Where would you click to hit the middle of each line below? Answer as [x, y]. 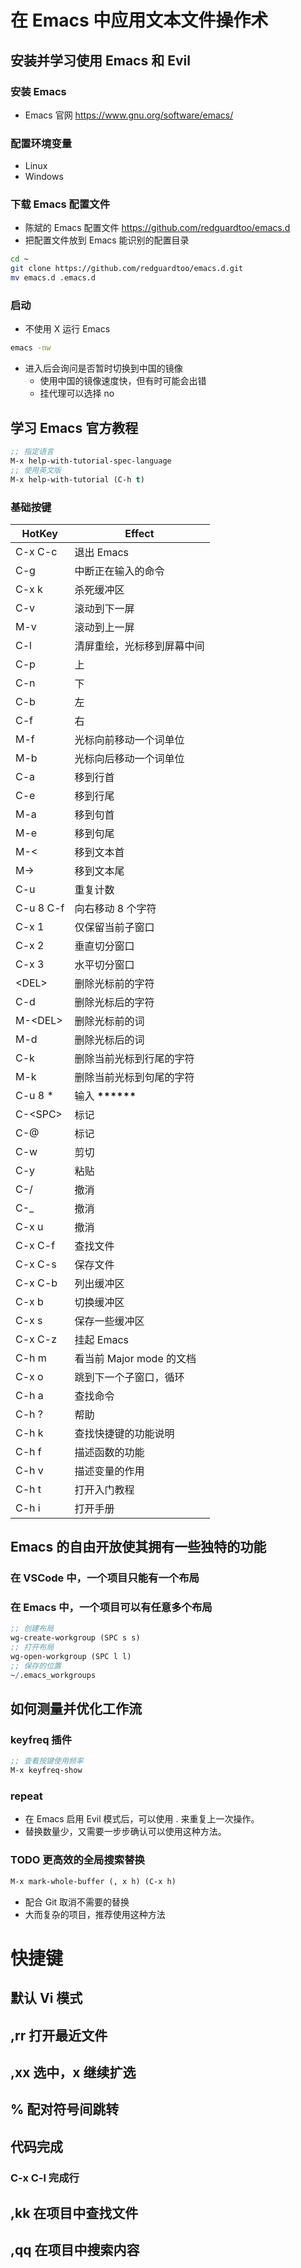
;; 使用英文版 [36, 470]
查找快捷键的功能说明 [124, 1433]
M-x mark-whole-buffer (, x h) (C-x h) [93, 1881]
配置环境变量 [41, 143]
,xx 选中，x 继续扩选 [73, 2072]
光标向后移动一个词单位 [129, 758]
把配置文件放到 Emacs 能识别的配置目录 [107, 240]
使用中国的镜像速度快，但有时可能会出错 [123, 381]
